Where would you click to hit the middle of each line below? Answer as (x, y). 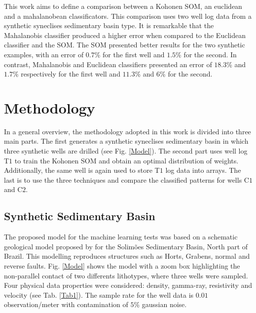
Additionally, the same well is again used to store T (82, 170)
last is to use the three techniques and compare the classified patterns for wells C (127, 179)
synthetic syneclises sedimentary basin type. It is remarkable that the (109, 25)
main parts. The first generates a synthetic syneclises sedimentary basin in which (126, 141)
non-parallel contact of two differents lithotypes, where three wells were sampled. (126, 275)
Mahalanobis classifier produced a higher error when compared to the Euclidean (125, 35)
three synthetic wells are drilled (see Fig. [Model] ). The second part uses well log (126, 151)
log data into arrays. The (203, 170)
